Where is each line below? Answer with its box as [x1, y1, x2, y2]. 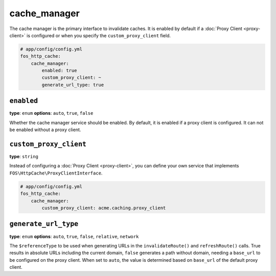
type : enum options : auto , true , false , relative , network [9, 233, 139, 239]
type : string [9, 154, 38, 160]
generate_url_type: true [41, 82, 104, 88]
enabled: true [41, 68, 77, 73]
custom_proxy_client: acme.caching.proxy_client [41, 205, 166, 211]
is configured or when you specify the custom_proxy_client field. [26, 32, 171, 38]
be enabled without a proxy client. [9, 127, 81, 133]
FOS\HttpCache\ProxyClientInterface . [9, 170, 103, 176]
